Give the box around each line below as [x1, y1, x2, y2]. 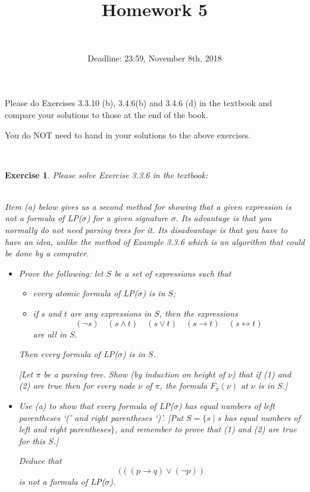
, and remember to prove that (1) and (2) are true [114, 423, 297, 435]
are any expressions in [70, 307, 152, 320]
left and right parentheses [18, 423, 111, 435]
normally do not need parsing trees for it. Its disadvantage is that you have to [5, 224, 287, 236]
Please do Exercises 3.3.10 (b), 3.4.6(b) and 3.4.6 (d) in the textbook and [5, 97, 273, 109]
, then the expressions [159, 307, 238, 320]
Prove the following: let [18, 267, 104, 279]
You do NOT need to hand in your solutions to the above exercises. [5, 128, 251, 141]
